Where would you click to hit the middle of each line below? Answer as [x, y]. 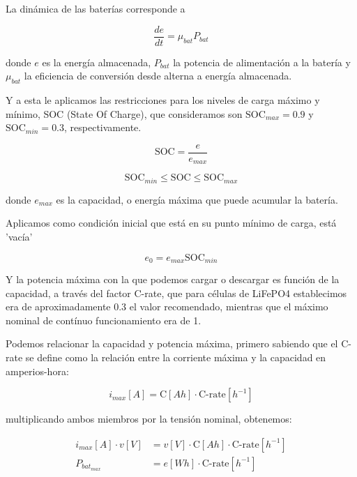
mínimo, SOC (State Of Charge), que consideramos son [124, 113]
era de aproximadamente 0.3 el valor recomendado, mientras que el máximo [167, 306]
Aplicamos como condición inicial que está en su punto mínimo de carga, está [171, 223]
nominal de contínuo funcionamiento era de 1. [104, 320]
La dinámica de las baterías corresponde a [96, 8]
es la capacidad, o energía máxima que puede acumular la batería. [197, 199]
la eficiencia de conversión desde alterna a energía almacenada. [158, 76]
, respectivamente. [103, 127]
